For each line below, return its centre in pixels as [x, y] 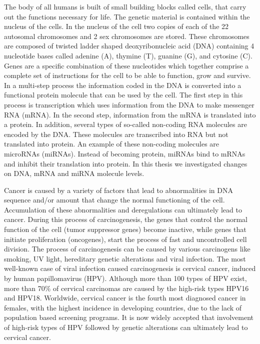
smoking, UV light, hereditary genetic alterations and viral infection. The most [125, 258]
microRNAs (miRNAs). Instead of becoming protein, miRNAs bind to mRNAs [125, 153]
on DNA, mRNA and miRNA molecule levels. [74, 173]
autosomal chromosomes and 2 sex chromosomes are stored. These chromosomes [127, 36]
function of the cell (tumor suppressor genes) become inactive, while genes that [125, 229]
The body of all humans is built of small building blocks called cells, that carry [125, 6]
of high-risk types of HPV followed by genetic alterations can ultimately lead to [126, 327]
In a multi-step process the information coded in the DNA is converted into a [123, 85]
